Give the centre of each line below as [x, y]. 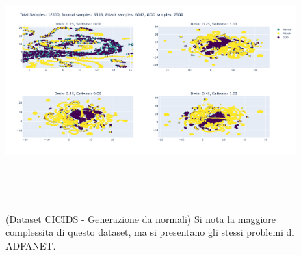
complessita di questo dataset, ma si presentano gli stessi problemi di [150, 232]
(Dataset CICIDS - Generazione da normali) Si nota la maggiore [141, 218]
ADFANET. [31, 245]
